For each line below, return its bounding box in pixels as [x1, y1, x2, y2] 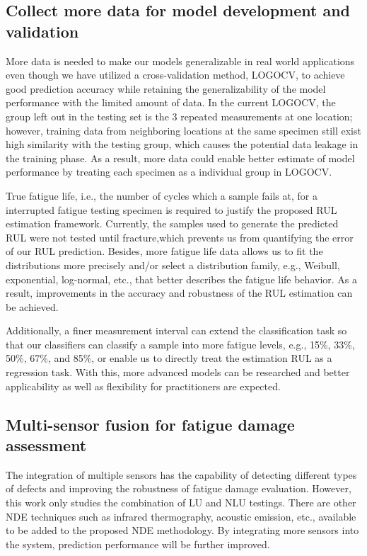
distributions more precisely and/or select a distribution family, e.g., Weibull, [6, 257, 340, 272]
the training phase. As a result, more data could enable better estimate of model [6, 150, 355, 165]
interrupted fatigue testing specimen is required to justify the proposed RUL [6, 202, 337, 217]
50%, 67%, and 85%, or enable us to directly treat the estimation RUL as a [6, 351, 332, 365]
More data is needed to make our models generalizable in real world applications [6, 53, 355, 68]
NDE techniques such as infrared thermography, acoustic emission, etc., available [6, 509, 356, 523]
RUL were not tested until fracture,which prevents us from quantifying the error [6, 229, 354, 244]
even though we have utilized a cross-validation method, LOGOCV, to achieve [6, 67, 345, 82]
